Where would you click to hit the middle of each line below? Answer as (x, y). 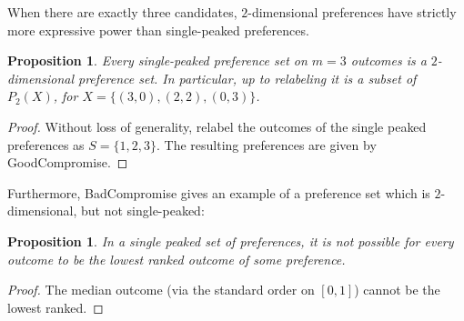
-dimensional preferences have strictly (352, 12)
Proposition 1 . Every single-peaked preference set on (157, 60)
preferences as (46, 144)
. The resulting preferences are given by (266, 144)
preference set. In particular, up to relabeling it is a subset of (247, 78)
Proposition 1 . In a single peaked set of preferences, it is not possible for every (231, 241)
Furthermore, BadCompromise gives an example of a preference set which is (219, 192)
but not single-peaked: (142, 211)
